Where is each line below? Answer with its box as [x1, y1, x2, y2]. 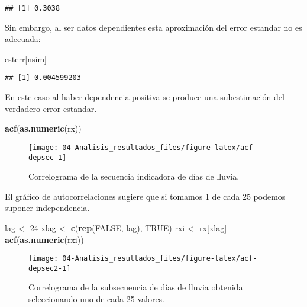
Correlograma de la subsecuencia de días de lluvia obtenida [28, 281, 243, 293]
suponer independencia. [5, 202, 90, 214]
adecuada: [5, 33, 41, 45]
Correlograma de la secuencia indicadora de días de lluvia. [28, 170, 240, 183]
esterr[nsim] [5, 52, 47, 65]
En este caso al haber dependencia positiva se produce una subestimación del [5, 91, 285, 103]
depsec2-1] [28, 264, 71, 273]
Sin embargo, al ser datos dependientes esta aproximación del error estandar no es [5, 21, 302, 33]
